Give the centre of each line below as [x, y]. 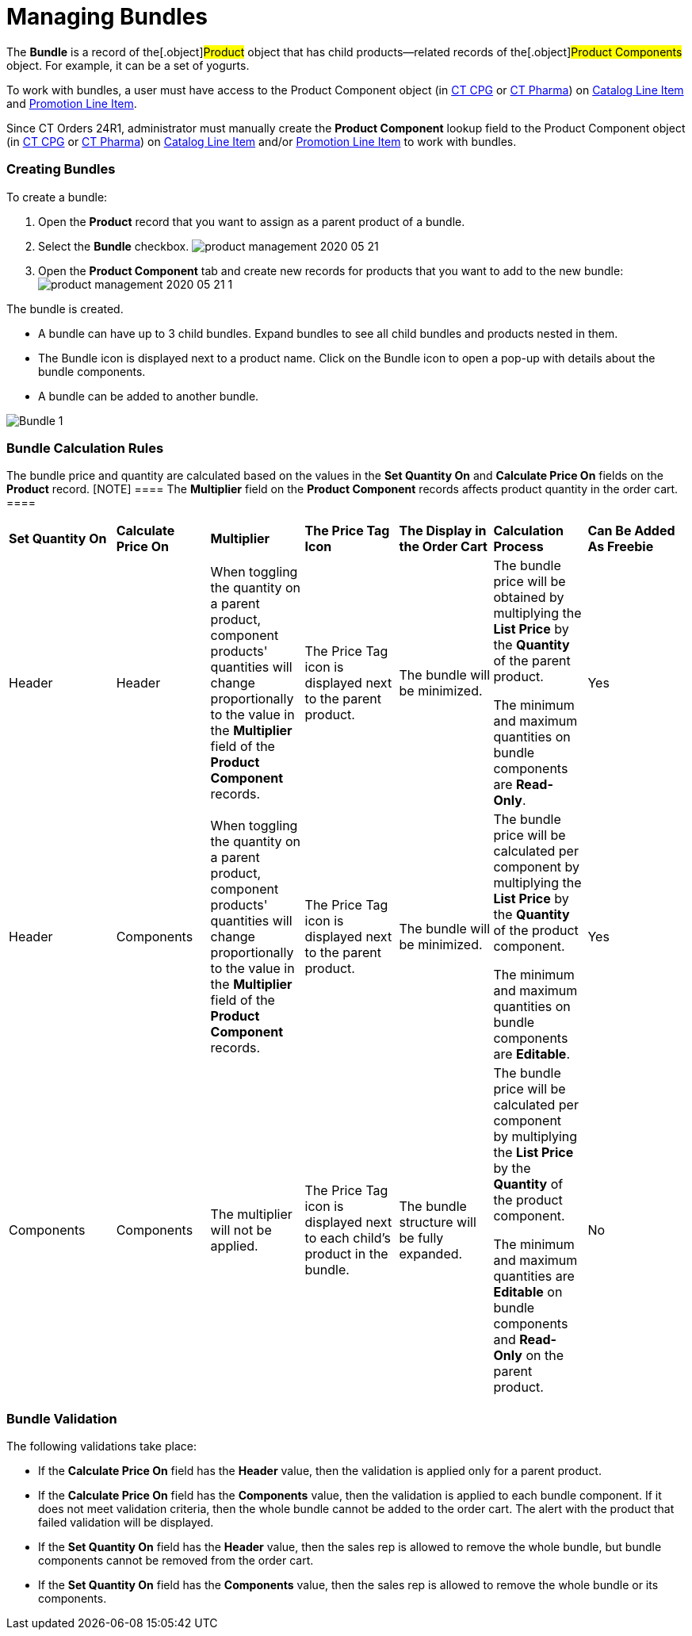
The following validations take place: [101, 1446]
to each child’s [348, 1238]
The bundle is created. [65, 308]
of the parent [532, 661]
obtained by [529, 598]
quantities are [534, 1276]
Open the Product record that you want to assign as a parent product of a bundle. [252, 221]
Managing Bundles [107, 17]
